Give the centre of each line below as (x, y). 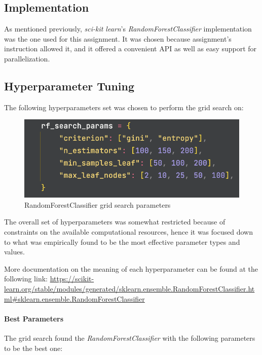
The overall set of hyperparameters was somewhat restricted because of (115, 222)
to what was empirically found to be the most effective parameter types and (122, 241)
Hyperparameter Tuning (69, 86)
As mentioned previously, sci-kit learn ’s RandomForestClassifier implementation (128, 29)
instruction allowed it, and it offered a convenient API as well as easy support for (130, 49)
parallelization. (27, 58)
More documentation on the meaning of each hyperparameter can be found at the (131, 268)
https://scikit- (72, 279)
